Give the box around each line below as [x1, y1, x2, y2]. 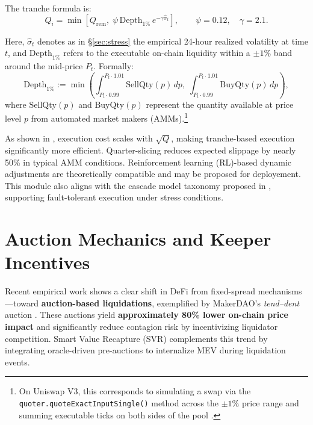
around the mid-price [5, 59, 83, 72]
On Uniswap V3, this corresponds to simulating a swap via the [19, 385, 251, 397]
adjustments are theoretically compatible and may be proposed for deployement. [5, 167, 301, 180]
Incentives [5, 250, 90, 275]
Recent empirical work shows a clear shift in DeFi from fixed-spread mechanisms [5, 285, 302, 297]
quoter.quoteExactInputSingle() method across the [19, 396, 219, 409]
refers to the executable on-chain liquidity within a [63, 46, 250, 59]
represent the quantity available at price [146, 98, 294, 110]
